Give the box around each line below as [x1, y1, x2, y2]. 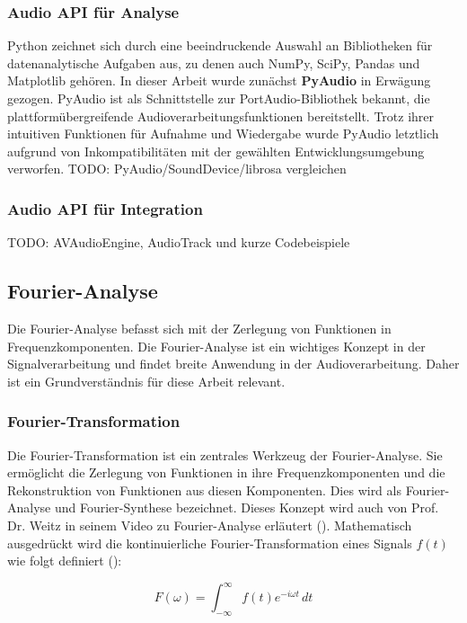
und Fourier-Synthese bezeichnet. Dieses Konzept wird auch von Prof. [54, 498, 439, 517]
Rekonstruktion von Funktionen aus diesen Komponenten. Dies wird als [7, 480, 401, 499]
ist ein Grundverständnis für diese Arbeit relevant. [7, 371, 286, 390]
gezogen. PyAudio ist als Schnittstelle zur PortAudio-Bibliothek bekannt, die [7, 89, 430, 107]
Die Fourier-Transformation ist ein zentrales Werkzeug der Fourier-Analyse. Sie [7, 445, 443, 464]
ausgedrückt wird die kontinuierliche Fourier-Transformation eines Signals [7, 533, 412, 552]
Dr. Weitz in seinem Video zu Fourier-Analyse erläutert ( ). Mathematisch [7, 515, 412, 534]
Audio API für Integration [7, 197, 203, 219]
